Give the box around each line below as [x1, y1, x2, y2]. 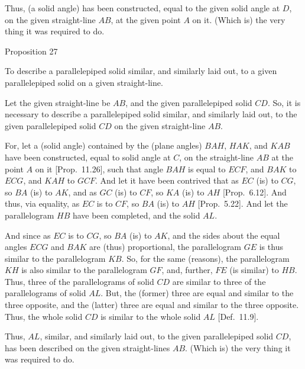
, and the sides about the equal [167, 229, 280, 241]
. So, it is [267, 96, 301, 108]
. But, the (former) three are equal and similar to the [100, 287, 294, 299]
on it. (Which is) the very [192, 13, 285, 25]
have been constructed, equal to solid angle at [5, 150, 171, 163]
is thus [259, 240, 283, 253]
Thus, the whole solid [5, 310, 83, 322]
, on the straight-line [179, 150, 254, 163]
